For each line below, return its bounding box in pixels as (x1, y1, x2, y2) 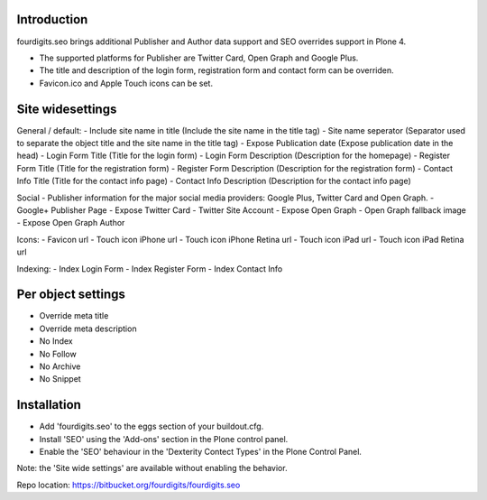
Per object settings (16, 287, 126, 302)
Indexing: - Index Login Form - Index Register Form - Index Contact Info (16, 263, 283, 274)
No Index (39, 336, 73, 347)
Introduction (16, 12, 88, 27)
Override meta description (39, 323, 137, 334)
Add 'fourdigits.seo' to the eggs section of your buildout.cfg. (39, 421, 264, 432)
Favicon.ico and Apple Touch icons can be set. (39, 78, 214, 88)
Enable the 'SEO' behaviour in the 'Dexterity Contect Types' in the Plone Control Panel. (39, 447, 363, 458)
